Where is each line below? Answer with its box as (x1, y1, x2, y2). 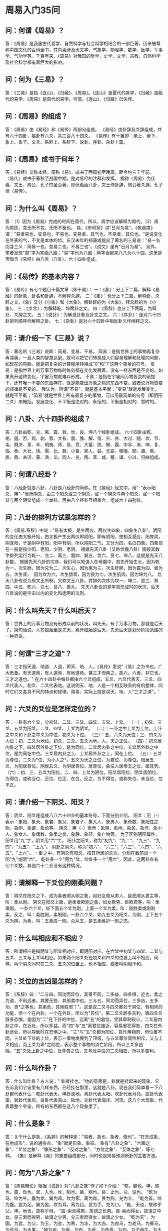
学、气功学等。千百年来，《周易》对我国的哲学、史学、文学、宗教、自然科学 (5, 53, 161, 59)
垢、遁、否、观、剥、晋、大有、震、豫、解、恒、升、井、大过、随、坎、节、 (5, 435, 163, 441)
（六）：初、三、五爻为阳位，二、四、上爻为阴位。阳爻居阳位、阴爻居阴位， (5, 769, 161, 775)
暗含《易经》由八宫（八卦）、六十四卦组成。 (9, 256, 99, 262)
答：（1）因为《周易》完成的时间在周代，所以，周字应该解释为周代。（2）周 (5, 218, 159, 225)
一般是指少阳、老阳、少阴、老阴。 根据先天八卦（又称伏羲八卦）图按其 (9, 546, 155, 552)
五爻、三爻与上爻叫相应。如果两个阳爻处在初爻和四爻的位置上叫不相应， (5, 955, 154, 961)
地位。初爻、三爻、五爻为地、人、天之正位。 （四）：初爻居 (39, 738, 162, 744)
